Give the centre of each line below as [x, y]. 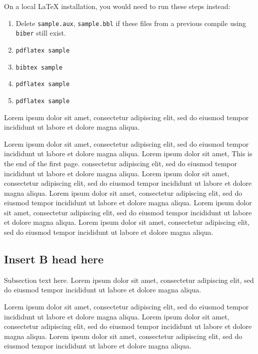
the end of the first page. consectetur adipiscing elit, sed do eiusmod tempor [120, 163]
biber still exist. [41, 33]
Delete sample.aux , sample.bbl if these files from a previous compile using [131, 23]
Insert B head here [54, 259]
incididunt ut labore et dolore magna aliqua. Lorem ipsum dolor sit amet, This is [128, 153]
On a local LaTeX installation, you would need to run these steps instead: [117, 6]
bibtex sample [39, 67]
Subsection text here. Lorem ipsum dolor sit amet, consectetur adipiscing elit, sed [129, 280]
